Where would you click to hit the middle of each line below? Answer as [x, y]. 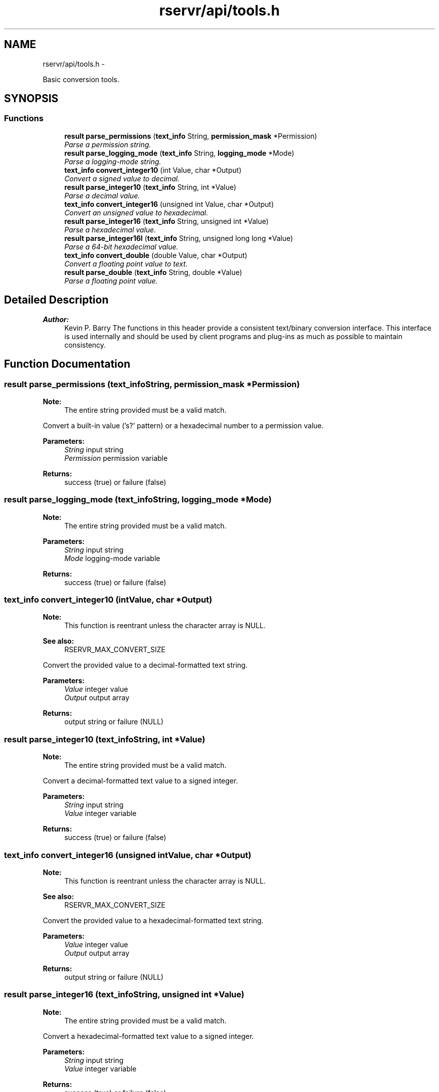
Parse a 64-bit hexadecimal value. [121, 246]
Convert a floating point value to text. [126, 263]
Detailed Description [56, 300]
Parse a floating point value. [111, 281]
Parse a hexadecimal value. [110, 229]
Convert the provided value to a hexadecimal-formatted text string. [153, 920]
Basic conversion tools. [81, 79]
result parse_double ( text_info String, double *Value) [153, 272]
